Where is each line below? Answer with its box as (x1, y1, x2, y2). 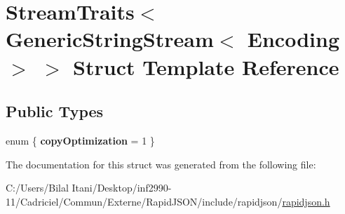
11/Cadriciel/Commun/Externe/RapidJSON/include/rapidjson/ (6, 194, 283, 208)
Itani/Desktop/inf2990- (72, 180, 172, 195)
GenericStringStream (6, 25, 214, 53)
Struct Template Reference (73, 52, 339, 81)
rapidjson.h (282, 194, 330, 208)
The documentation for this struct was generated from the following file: (6, 156, 316, 171)
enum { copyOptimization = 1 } (6, 133, 155, 147)
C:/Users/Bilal (6, 180, 69, 195)
